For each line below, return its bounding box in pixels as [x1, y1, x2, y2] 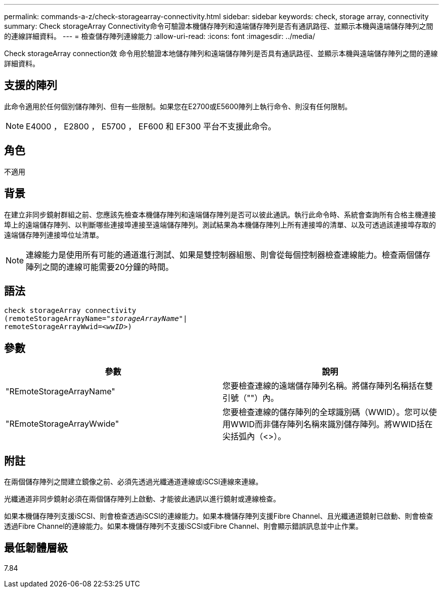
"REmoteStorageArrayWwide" [6, 419, 119, 429]
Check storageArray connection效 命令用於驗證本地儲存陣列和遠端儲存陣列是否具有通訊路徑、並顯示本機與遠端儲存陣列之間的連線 [4, 49, 438, 58]
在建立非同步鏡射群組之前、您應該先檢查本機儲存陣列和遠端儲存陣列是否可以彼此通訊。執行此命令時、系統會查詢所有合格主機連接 [4, 210, 436, 219]
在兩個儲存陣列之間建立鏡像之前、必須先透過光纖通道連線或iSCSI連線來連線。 [4, 477, 263, 486]
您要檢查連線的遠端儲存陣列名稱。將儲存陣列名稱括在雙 [223, 381, 433, 391]
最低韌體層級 [4, 541, 68, 555]
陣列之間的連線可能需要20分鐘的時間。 [26, 261, 173, 272]
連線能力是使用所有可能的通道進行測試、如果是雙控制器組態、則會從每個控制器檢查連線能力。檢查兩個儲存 [26, 249, 431, 260]
